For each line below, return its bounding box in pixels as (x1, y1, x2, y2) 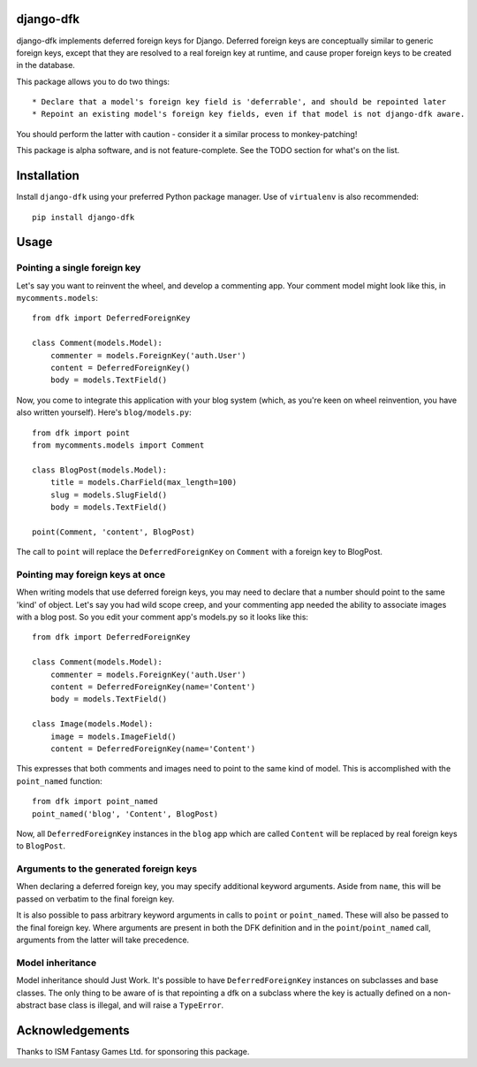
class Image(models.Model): (32, 719, 154, 729)
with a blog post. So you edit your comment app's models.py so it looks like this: (16, 611, 309, 623)
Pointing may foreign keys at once (16, 568, 166, 580)
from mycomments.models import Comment (32, 441, 205, 450)
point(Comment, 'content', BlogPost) (32, 526, 196, 537)
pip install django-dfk (32, 212, 135, 222)
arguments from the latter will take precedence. (16, 934, 190, 945)
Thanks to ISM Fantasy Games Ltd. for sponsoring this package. (16, 1046, 250, 1056)
